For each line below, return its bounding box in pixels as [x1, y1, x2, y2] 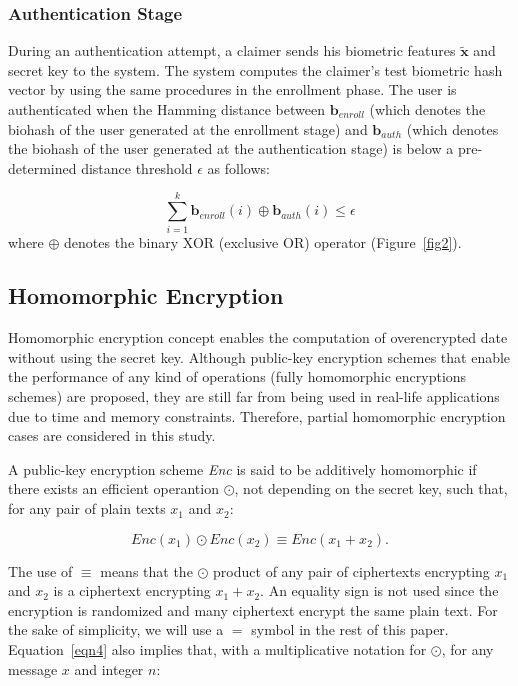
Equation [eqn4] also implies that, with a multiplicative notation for [8, 639, 427, 660]
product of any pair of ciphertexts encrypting [213, 560, 490, 581]
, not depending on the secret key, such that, [234, 478, 508, 499]
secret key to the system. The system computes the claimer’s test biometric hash [8, 59, 503, 80]
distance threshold [81, 157, 193, 178]
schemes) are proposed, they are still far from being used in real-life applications [8, 386, 500, 407]
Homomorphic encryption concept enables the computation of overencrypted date [8, 327, 508, 348]
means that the [100, 560, 193, 581]
